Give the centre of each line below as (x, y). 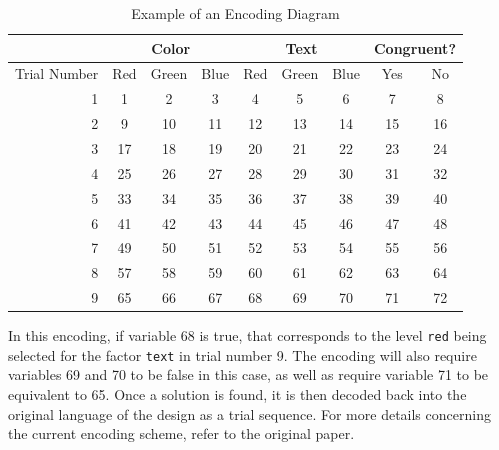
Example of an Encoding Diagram (235, 13)
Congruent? (414, 47)
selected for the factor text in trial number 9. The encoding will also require (242, 354)
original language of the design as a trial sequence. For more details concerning (249, 413)
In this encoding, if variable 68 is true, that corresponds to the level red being (247, 335)
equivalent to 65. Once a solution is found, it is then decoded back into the (237, 394)
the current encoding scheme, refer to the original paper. (181, 433)
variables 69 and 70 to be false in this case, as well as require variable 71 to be (248, 374)
